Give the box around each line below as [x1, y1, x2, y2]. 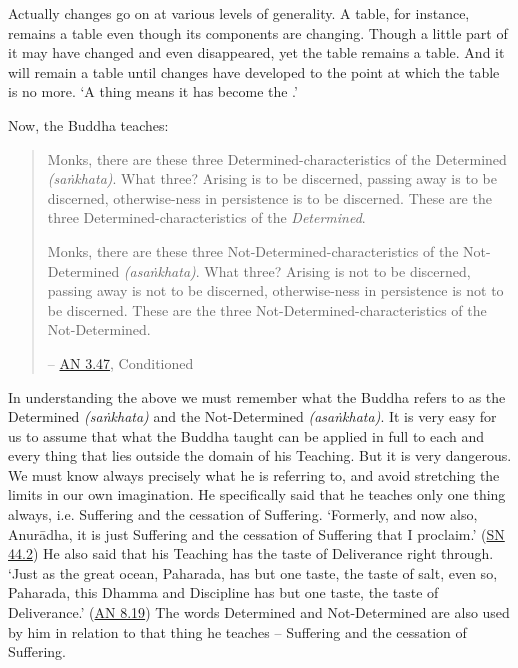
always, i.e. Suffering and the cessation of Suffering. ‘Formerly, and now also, [8, 504, 478, 525]
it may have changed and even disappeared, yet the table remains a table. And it [8, 42, 505, 63]
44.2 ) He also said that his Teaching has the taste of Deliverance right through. [8, 543, 494, 564]
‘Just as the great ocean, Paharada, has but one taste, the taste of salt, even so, [8, 562, 498, 583]
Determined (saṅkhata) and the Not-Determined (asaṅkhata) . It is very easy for [8, 406, 497, 427]
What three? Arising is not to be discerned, [204, 260, 471, 281]
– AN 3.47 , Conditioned [47, 352, 194, 373]
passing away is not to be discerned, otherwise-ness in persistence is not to [47, 280, 504, 301]
